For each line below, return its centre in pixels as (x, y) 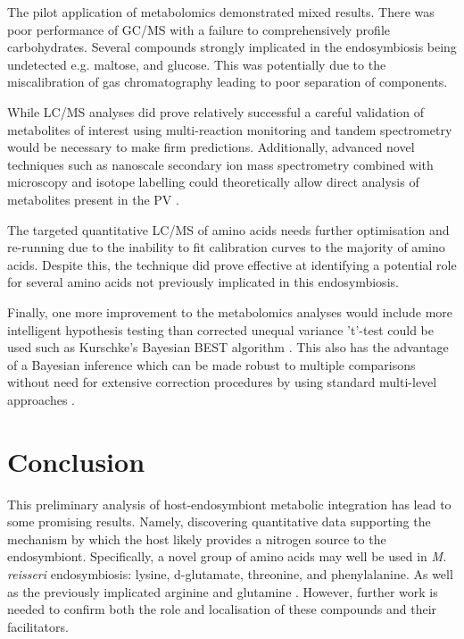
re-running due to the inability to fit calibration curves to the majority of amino (226, 247)
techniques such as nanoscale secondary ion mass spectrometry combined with (220, 164)
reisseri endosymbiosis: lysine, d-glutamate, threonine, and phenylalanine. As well (230, 573)
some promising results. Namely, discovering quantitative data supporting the (219, 521)
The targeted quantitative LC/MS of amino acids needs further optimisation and (228, 229)
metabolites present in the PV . (93, 199)
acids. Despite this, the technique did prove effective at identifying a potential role (232, 264)
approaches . (41, 399)
